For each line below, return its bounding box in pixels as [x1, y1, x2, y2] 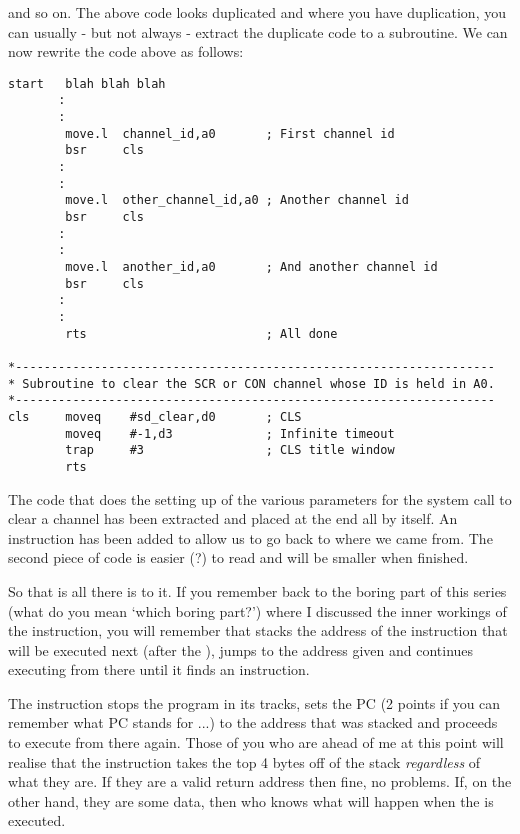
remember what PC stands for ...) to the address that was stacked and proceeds [8, 712, 498, 733]
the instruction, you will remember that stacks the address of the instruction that [8, 620, 508, 641]
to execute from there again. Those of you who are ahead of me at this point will [8, 732, 504, 753]
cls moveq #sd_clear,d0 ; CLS [8, 409, 302, 424]
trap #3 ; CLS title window [65, 443, 395, 458]
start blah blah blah [8, 76, 166, 91]
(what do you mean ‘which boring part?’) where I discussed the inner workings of [8, 600, 507, 621]
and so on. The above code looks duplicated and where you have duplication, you [8, 2, 506, 22]
